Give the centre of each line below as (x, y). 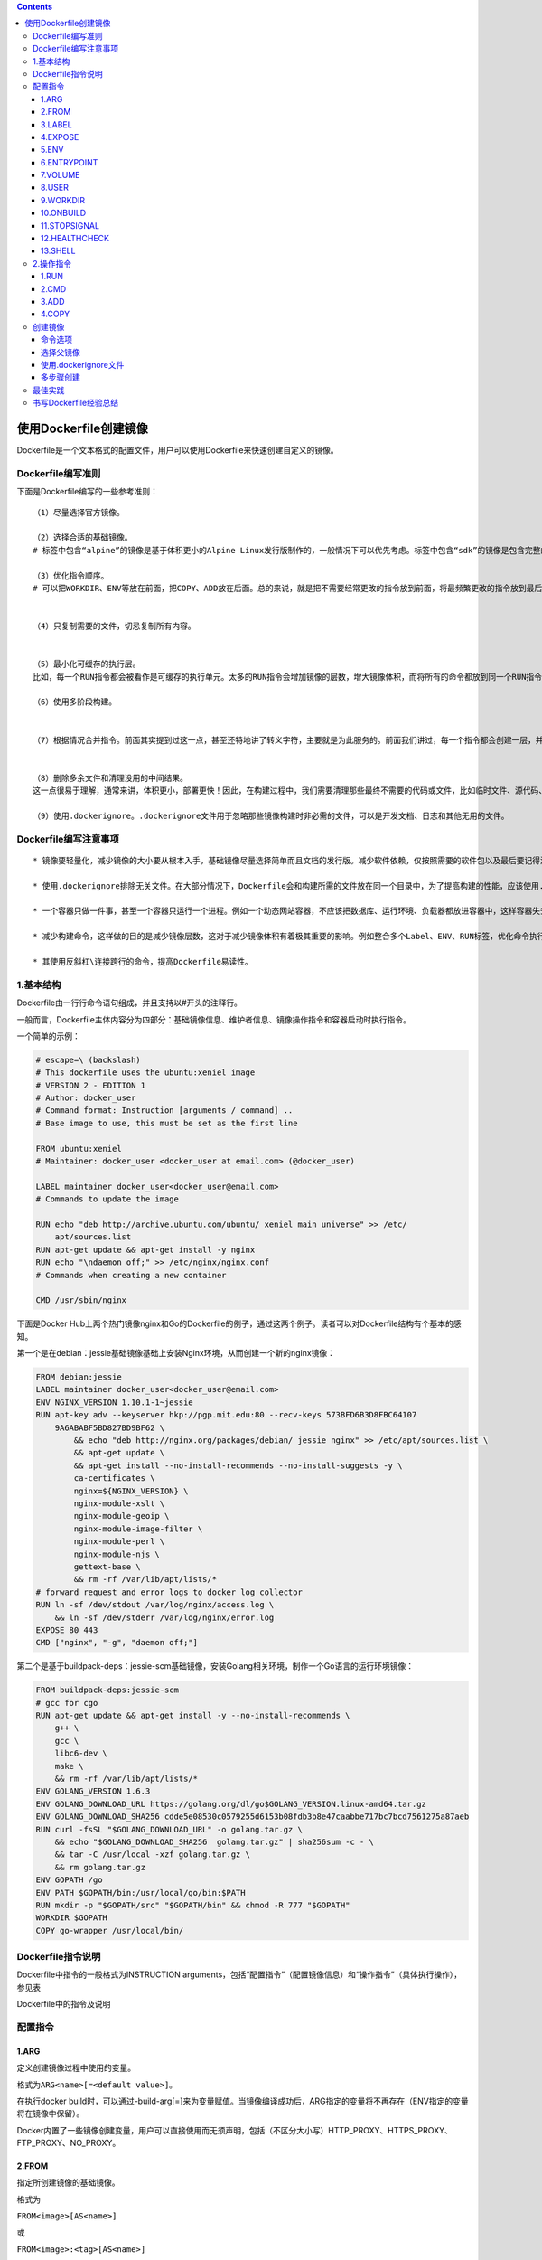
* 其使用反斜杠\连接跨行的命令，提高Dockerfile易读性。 (143, 961)
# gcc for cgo (67, 1703)
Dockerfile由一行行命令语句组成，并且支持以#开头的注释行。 (130, 1003)
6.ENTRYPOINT (70, 162)
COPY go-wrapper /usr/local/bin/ (110, 1930)
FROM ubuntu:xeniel (79, 1149)
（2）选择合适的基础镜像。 (83, 537)
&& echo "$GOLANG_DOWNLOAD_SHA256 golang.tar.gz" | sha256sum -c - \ (215, 1841)
